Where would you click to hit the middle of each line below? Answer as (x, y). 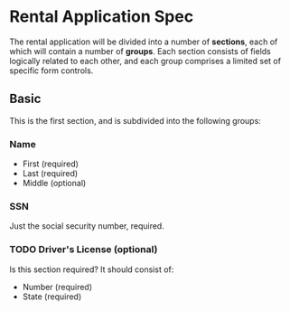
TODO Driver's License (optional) (84, 250)
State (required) (52, 297)
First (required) (51, 164)
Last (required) (50, 174)
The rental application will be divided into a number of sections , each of (144, 42)
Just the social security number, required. (87, 226)
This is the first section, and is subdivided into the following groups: (136, 120)
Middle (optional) (54, 184)
